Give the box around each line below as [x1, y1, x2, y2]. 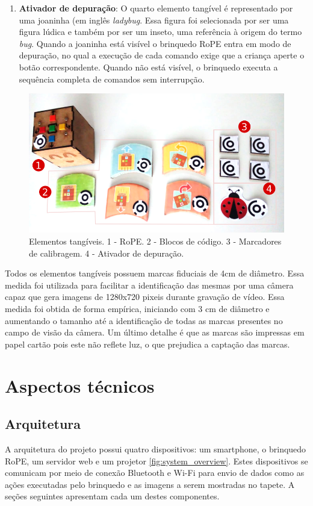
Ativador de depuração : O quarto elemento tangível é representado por [19, 2, 293, 14]
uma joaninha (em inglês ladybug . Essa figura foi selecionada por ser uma [19, 13, 289, 26]
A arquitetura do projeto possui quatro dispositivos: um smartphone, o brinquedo [5, 442, 306, 455]
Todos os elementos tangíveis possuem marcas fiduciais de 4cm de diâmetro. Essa [5, 267, 305, 280]
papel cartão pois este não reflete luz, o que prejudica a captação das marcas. [5, 337, 290, 350]
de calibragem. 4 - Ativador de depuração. [29, 246, 184, 259]
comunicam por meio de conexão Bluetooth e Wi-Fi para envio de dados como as [5, 466, 305, 479]
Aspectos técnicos [5, 373, 155, 398]
